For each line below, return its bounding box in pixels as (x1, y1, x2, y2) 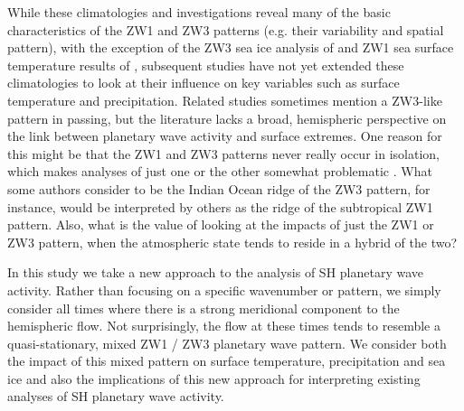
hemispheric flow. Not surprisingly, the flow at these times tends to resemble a (7, 316, 440, 335)
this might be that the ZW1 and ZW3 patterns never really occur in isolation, (7, 144, 440, 163)
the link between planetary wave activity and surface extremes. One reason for (7, 126, 442, 145)
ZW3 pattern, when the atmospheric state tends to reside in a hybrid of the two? (7, 232, 458, 251)
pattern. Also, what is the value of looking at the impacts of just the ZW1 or (7, 215, 434, 234)
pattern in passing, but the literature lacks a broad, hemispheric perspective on (7, 108, 447, 127)
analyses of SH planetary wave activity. (7, 387, 224, 406)
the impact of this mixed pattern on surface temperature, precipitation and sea (7, 351, 446, 370)
